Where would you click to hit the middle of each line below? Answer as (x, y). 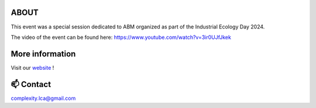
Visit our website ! (32, 67)
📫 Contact (31, 84)
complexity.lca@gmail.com (43, 98)
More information (43, 54)
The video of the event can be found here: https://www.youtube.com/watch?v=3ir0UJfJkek (121, 37)
